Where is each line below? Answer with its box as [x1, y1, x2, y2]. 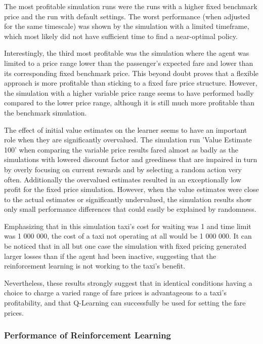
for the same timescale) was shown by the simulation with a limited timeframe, [4, 21, 249, 31]
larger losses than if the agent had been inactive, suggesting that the [4, 250, 216, 261]
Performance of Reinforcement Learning [4, 329, 171, 341]
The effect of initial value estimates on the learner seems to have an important [4, 124, 247, 135]
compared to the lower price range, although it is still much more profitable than [4, 97, 255, 108]
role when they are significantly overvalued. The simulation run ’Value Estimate [4, 134, 252, 145]
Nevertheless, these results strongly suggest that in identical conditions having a [4, 277, 252, 288]
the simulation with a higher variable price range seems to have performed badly [4, 87, 254, 98]
